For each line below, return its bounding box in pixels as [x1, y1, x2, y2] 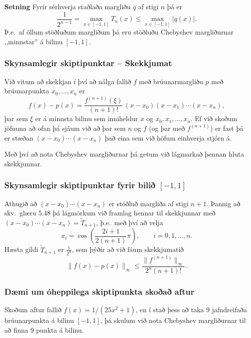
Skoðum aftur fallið [4, 304, 62, 315]
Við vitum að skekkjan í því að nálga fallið [4, 76, 132, 86]
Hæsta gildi [4, 244, 38, 254]
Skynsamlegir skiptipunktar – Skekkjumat [4, 57, 172, 69]
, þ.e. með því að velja [96, 217, 163, 227]
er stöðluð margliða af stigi [109, 198, 189, 208]
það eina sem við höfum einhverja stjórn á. [105, 132, 232, 142]
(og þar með [149, 123, 185, 133]
